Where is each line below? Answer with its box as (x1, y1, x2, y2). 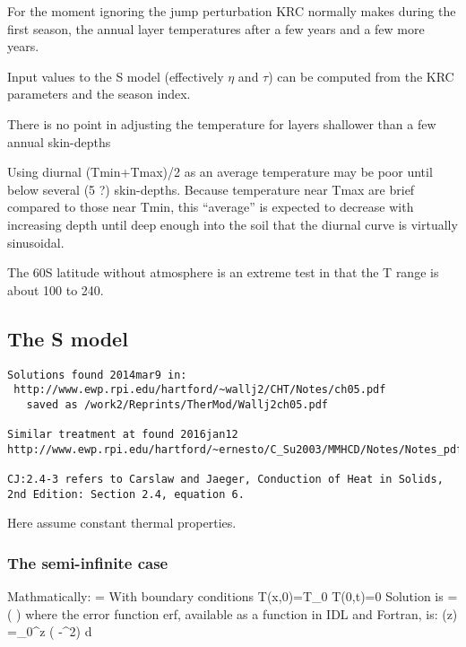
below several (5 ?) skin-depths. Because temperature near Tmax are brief (7, 179, 415, 198)
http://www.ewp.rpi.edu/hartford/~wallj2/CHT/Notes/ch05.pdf (13, 383, 386, 397)
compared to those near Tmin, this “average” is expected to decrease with (7, 197, 414, 216)
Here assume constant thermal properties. (7, 513, 237, 532)
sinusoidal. (7, 232, 65, 251)
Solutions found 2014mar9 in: (7, 368, 187, 381)
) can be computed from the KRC (268, 66, 454, 85)
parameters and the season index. (7, 84, 191, 103)
